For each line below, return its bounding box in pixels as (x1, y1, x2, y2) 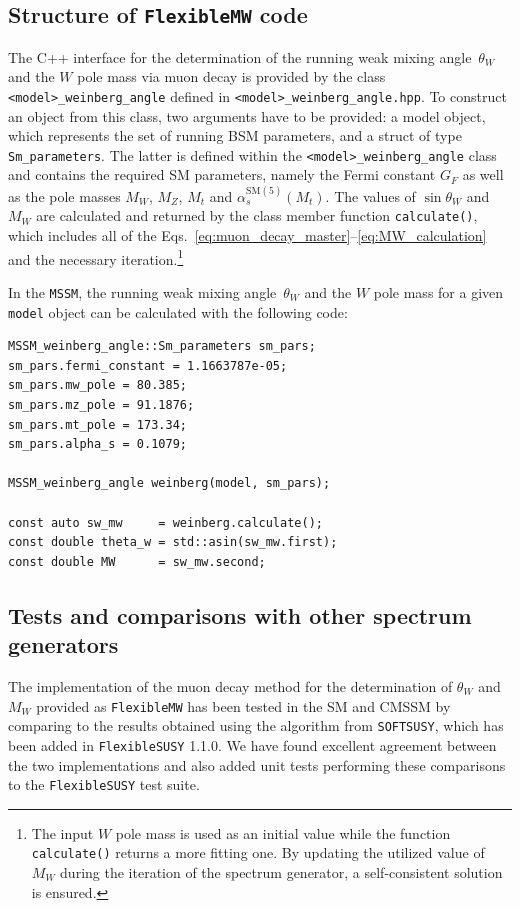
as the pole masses (8, 185, 121, 206)
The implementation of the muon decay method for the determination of (8, 675, 453, 696)
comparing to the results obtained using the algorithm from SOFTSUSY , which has (8, 715, 504, 736)
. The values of (325, 185, 416, 206)
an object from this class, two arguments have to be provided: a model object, (8, 105, 486, 126)
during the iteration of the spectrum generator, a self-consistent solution (60, 862, 503, 883)
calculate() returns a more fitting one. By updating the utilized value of (31, 842, 485, 863)
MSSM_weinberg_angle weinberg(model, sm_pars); (8, 476, 331, 491)
